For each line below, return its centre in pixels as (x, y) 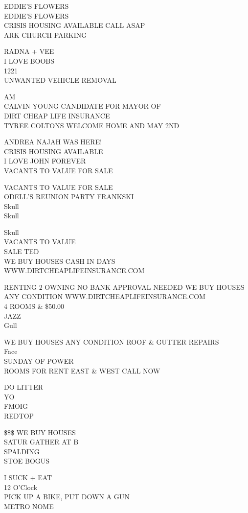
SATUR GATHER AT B (41, 442)
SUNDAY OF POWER (39, 361)
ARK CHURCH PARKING (45, 35)
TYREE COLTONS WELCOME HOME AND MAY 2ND (92, 125)
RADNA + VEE (29, 51)
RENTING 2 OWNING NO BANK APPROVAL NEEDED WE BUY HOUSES (124, 287)
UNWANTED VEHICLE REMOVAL (60, 80)
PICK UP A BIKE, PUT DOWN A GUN (67, 497)
